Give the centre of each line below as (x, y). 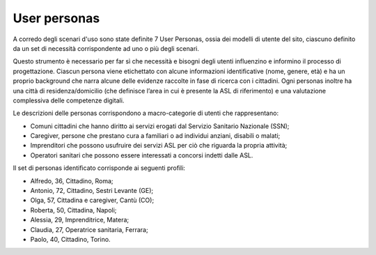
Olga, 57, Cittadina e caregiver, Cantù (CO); (92, 200)
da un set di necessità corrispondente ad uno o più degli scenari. (106, 48)
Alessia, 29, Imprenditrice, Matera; (80, 220)
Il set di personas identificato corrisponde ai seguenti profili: (99, 168)
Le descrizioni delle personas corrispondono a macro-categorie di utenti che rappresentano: (146, 113)
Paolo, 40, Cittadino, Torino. (70, 239)
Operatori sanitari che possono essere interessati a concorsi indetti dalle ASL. (142, 155)
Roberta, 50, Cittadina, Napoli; (73, 210)
